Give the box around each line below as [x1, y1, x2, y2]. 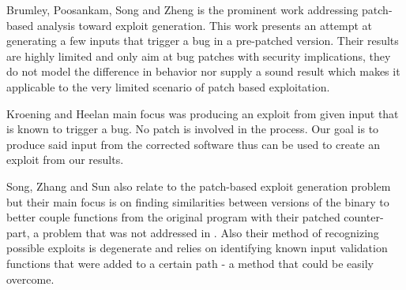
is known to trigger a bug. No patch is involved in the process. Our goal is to [6, 121, 379, 137]
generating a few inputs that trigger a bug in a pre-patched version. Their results [6, 32, 399, 49]
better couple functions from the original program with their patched [6, 209, 340, 225]
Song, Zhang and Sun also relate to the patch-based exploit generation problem [6, 177, 391, 194]
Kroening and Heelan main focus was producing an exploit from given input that [6, 105, 399, 121]
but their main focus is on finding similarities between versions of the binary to [6, 193, 389, 210]
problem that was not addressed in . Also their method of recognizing [42, 224, 379, 240]
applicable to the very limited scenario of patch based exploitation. [6, 78, 330, 95]
